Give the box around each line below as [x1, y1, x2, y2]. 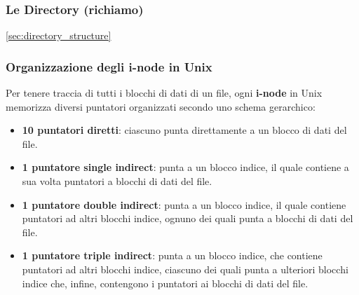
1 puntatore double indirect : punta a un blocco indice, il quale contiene [22, 197, 346, 212]
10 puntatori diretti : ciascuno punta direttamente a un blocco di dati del [22, 123, 347, 137]
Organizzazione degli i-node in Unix [6, 57, 212, 75]
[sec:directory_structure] [6, 28, 111, 43]
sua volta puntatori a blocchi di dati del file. [22, 174, 212, 188]
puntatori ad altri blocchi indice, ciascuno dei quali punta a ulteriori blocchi [22, 261, 348, 276]
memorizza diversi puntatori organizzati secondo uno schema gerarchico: [6, 99, 316, 114]
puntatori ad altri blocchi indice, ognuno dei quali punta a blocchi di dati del [22, 211, 353, 226]
